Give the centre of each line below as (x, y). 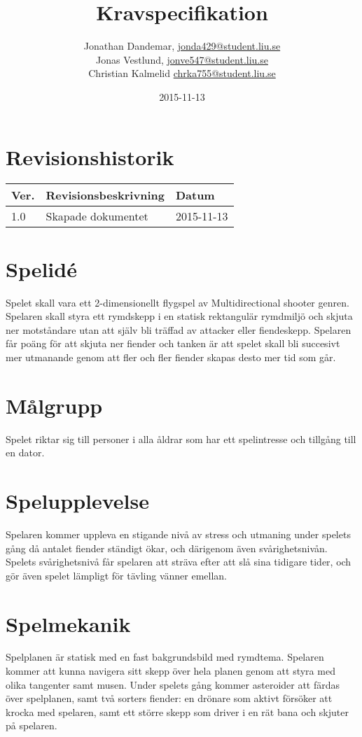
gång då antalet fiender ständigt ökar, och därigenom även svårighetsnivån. (167, 548)
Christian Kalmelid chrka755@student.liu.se (182, 73)
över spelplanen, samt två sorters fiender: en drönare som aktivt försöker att (169, 698)
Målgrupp (54, 405)
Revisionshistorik (90, 156)
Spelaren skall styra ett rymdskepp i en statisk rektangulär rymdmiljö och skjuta (179, 316)
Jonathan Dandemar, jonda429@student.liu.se (182, 46)
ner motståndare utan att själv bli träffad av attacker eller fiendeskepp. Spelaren (179, 329)
